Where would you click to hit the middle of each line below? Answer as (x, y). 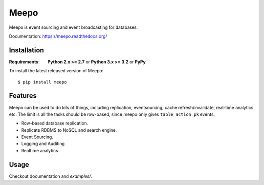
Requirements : (24, 62)
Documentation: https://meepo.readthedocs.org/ (58, 36)
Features (23, 96)
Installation (26, 50)
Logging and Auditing (43, 144)
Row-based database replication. (55, 123)
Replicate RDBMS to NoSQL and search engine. (69, 130)
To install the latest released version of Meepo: (56, 71)
